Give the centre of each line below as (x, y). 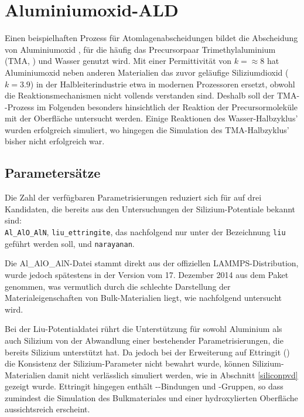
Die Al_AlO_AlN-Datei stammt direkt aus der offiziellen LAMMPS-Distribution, (152, 263)
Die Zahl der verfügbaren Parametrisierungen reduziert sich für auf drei (133, 197)
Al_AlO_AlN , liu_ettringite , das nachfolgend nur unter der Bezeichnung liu (145, 232)
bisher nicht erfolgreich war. (55, 141)
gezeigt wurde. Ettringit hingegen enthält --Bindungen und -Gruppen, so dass (144, 386)
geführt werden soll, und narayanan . (70, 243)
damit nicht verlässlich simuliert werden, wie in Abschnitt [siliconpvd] (173, 374)
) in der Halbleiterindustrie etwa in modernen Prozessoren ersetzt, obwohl (163, 84)
